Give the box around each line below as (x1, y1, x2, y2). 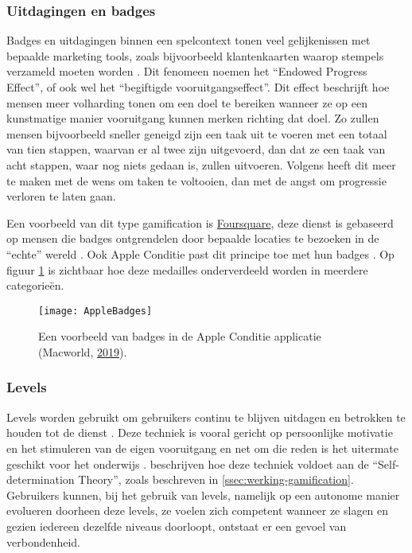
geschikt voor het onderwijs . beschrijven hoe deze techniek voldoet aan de (6, 455, 369, 472)
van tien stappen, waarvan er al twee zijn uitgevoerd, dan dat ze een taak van (6, 141, 386, 158)
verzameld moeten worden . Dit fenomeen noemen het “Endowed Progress (6, 63, 367, 80)
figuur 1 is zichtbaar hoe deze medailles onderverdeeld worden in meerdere (6, 261, 368, 278)
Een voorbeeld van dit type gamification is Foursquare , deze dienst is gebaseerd (6, 214, 394, 231)
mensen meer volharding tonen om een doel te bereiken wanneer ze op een (6, 94, 368, 111)
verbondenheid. (6, 533, 81, 550)
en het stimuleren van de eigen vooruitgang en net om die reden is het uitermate (6, 439, 398, 456)
